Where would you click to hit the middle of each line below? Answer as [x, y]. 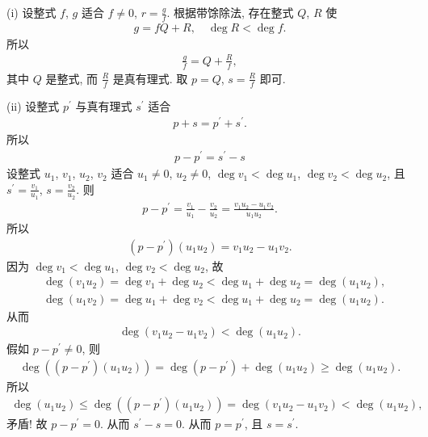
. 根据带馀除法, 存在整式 [230, 12]
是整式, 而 [71, 78]
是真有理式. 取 [150, 78]
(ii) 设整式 [33, 105]
